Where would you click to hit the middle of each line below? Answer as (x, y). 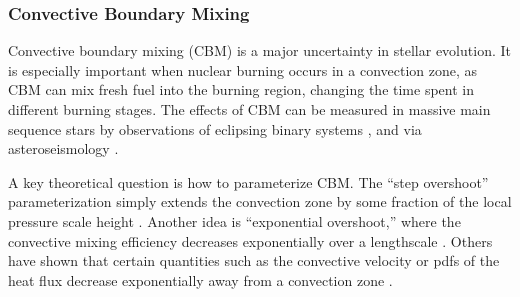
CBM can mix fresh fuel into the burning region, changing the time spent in (241, 89)
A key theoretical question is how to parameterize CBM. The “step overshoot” (248, 181)
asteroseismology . (63, 148)
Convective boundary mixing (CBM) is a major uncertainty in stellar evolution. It (259, 50)
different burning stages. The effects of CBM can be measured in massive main (249, 109)
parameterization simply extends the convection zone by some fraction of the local (260, 201)
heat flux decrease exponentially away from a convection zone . (200, 279)
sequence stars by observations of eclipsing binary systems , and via (215, 128)
